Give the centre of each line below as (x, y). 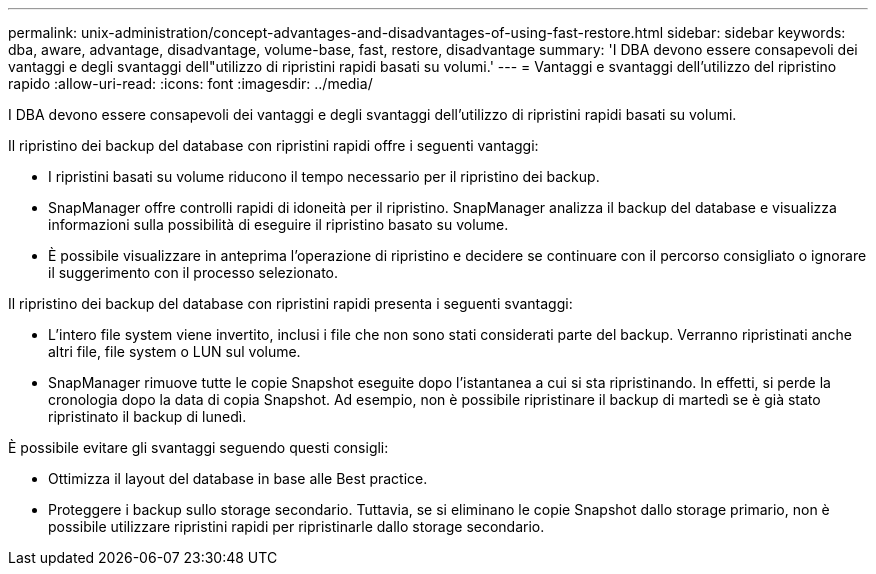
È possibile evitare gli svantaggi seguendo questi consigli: (198, 447)
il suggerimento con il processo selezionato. (193, 272)
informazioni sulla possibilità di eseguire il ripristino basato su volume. (278, 224)
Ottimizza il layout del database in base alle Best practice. (238, 478)
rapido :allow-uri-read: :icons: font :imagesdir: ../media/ (190, 83)
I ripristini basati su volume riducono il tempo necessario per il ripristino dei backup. (324, 176)
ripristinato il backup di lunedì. (147, 416)
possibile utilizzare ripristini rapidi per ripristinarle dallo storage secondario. (296, 526)
